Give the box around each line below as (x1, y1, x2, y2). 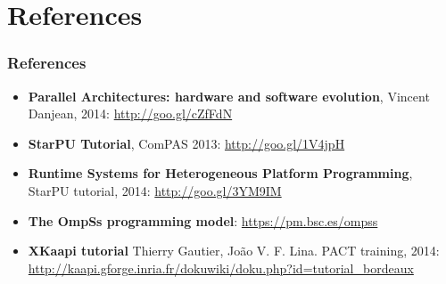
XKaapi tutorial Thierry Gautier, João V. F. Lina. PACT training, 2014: (28, 241, 440, 260)
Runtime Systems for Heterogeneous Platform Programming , (28, 164, 413, 183)
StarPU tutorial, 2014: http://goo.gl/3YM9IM (28, 181, 282, 199)
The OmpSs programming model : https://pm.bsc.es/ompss (28, 211, 378, 230)
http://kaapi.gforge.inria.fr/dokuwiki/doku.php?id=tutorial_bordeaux (28, 258, 414, 277)
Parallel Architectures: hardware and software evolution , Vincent (28, 86, 430, 105)
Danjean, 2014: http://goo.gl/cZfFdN (28, 104, 233, 123)
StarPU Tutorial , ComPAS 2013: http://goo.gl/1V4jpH (28, 134, 345, 152)
